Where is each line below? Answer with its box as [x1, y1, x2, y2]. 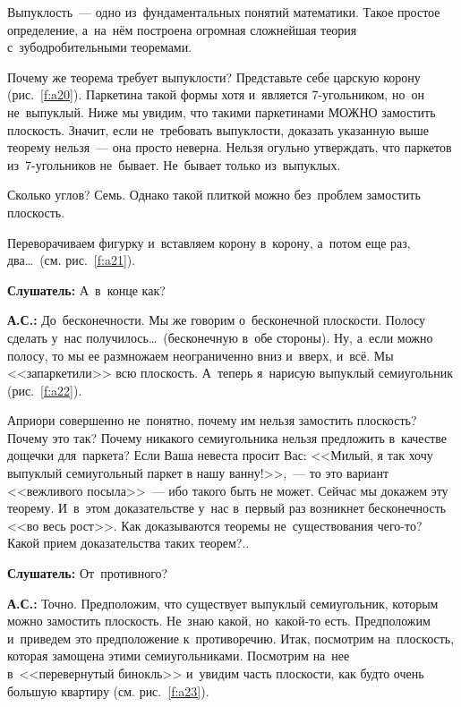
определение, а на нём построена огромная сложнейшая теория [7, 20, 357, 38]
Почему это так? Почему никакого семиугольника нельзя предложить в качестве [7, 428, 447, 447]
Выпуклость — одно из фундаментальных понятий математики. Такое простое [7, 3, 440, 21]
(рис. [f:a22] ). [7, 380, 82, 399]
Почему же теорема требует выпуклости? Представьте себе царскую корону [7, 67, 421, 86]
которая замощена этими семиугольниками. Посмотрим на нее [7, 646, 350, 665]
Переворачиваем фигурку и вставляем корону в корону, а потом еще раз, [7, 233, 411, 251]
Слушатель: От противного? [7, 564, 168, 583]
